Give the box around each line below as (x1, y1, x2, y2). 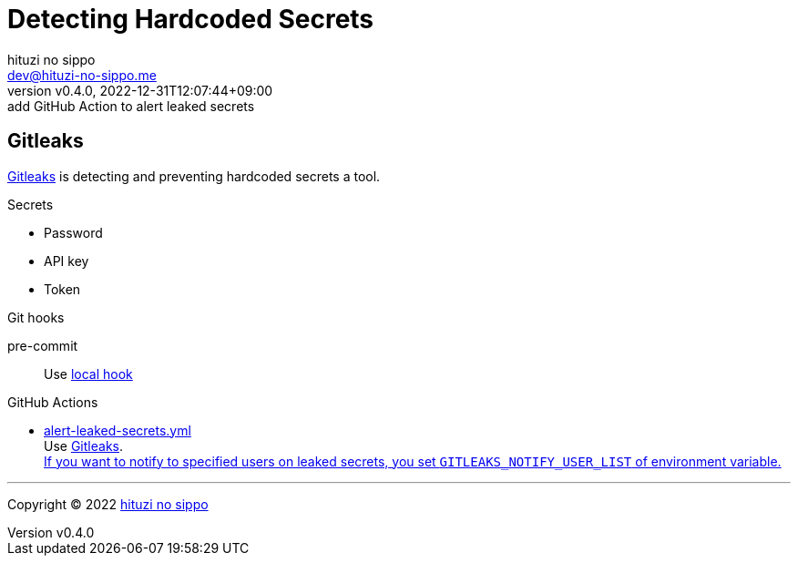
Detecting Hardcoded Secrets (7, 4, 374, 35)
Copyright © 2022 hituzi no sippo (7, 496, 209, 512)
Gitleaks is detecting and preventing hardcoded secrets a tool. (7, 168, 381, 184)
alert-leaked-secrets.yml (44, 422, 191, 438)
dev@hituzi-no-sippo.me (7, 67, 157, 83)
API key (44, 252, 89, 269)
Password (44, 224, 103, 241)
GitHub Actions (7, 394, 98, 410)
